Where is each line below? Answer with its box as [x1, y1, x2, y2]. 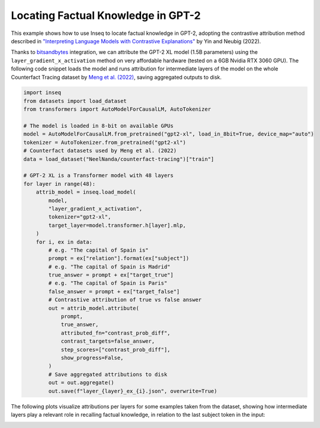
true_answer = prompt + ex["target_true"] [48, 272, 174, 278]
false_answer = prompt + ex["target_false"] [48, 288, 180, 295]
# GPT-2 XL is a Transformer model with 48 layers [23, 172, 174, 179]
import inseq [23, 89, 62, 96]
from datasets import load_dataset [23, 98, 127, 104]
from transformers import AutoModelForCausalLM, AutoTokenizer [23, 106, 212, 112]
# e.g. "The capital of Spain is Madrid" [48, 263, 171, 270]
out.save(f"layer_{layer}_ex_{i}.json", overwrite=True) [48, 388, 217, 394]
